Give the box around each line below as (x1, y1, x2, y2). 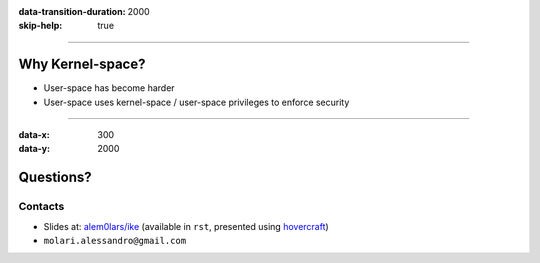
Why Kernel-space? (18, 56, 146, 73)
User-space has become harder (43, 82, 175, 94)
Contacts (18, 200, 65, 214)
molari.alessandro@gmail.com (43, 235, 187, 247)
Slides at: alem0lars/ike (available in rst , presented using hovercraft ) (43, 220, 329, 232)
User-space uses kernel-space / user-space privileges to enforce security (43, 96, 350, 108)
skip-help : (18, 20, 63, 32)
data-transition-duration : (18, 6, 126, 17)
